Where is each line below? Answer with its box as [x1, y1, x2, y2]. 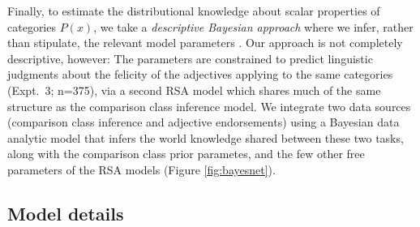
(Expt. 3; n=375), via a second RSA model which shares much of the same [7, 81, 381, 98]
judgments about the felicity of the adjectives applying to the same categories [7, 66, 393, 83]
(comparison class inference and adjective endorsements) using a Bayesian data [7, 113, 400, 131]
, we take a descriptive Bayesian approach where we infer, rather [93, 18, 414, 35]
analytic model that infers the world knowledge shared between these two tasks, [7, 129, 404, 146]
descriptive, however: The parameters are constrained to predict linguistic [7, 49, 373, 66]
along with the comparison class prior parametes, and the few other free [7, 145, 365, 162]
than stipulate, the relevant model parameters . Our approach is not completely [7, 34, 403, 51]
